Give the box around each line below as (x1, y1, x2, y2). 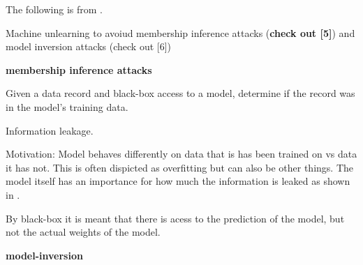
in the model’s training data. (6, 99, 128, 114)
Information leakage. (6, 123, 94, 137)
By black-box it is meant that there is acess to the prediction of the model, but (6, 211, 345, 225)
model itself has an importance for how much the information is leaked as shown (6, 174, 350, 188)
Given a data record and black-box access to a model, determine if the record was (6, 86, 355, 100)
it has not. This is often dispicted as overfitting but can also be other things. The (6, 160, 354, 174)
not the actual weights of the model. (6, 225, 161, 239)
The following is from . (6, 2, 103, 16)
